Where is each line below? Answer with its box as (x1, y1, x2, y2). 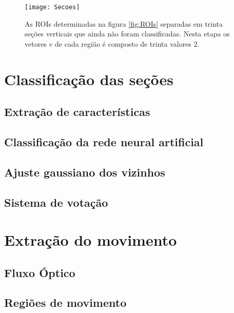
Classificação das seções (4, 68, 174, 89)
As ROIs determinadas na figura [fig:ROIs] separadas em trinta (25, 18, 223, 29)
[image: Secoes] (25, 4, 80, 11)
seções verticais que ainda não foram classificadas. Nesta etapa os (25, 28, 230, 39)
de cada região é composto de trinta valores (55, 38, 191, 49)
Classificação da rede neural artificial (4, 133, 204, 149)
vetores (25, 38, 47, 49)
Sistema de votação (4, 194, 108, 210)
